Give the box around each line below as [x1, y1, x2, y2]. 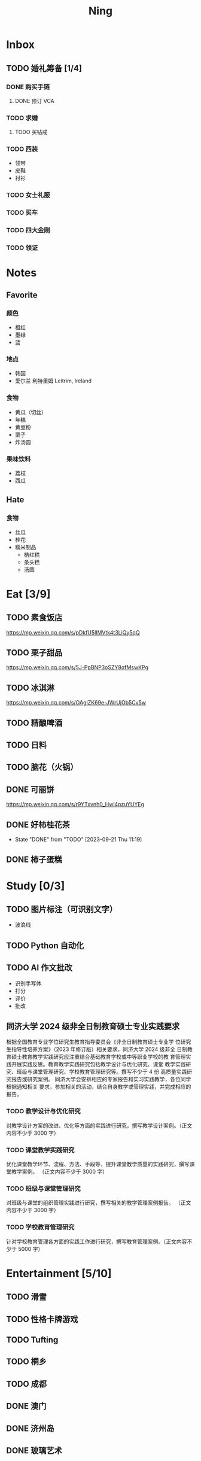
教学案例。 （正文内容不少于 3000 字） [11, 1168, 108, 1176]
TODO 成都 [6, 1378, 47, 1389]
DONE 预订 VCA [14, 97, 55, 104]
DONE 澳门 [6, 1401, 47, 1411]
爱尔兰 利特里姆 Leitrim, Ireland [14, 377, 92, 384]
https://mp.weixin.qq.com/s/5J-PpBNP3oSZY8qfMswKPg [6, 664, 148, 671]
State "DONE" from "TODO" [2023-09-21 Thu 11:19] [14, 836, 142, 843]
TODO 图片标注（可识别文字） [6, 904, 118, 914]
